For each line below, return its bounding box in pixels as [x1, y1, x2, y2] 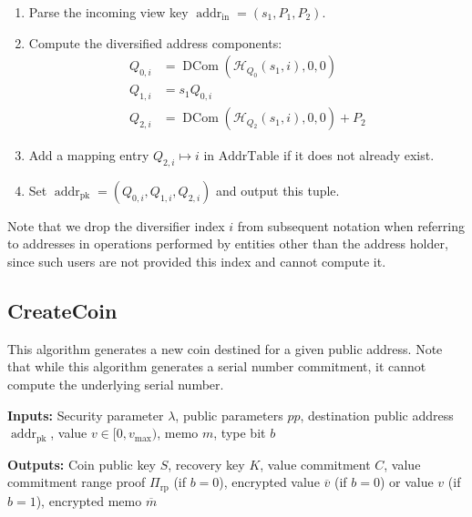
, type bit [213, 423, 266, 442]
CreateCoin [7, 297, 118, 325]
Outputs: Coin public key [7, 454, 157, 473]
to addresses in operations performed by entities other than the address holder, [7, 234, 448, 253]
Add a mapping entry [28, 146, 149, 165]
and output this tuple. [216, 180, 340, 199]
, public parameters [175, 405, 283, 424]
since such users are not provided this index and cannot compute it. [7, 252, 386, 271]
